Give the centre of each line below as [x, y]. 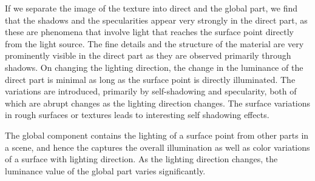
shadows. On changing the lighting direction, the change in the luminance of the [154, 67]
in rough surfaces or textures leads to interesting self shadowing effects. [137, 115]
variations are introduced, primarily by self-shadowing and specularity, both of [151, 91]
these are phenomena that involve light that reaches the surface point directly [149, 32]
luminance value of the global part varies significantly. [105, 170]
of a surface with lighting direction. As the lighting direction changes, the [141, 159]
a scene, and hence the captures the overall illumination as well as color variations [157, 147]
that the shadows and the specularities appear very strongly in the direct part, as [156, 20]
